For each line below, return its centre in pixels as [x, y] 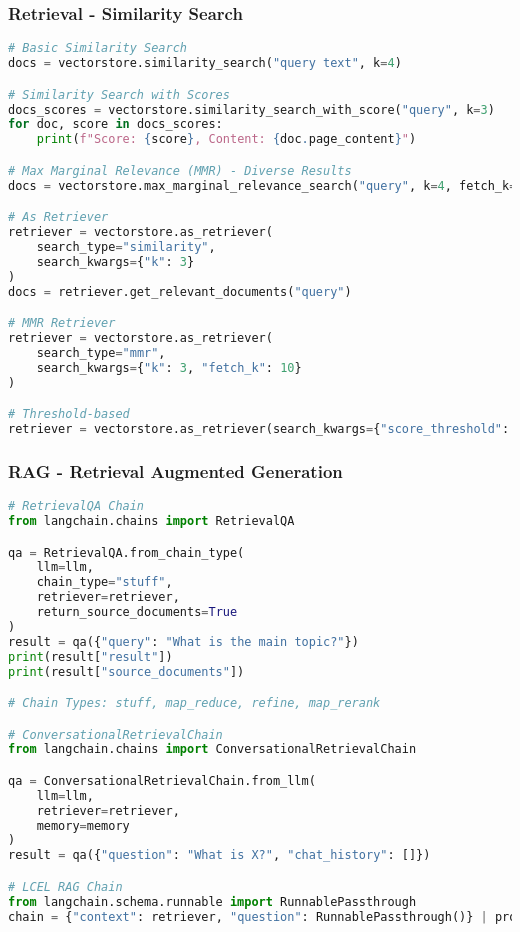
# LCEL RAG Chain [65, 886]
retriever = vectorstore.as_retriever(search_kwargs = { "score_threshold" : [259, 429]
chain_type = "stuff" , [104, 582]
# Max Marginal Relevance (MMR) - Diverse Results [180, 170]
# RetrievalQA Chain [76, 506]
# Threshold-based [69, 414]
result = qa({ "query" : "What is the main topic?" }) [183, 641]
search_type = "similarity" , [126, 246]
